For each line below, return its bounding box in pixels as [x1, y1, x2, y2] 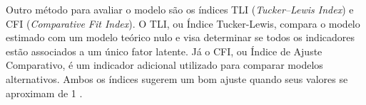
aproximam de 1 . [6, 85, 83, 100]
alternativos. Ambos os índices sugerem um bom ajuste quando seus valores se [6, 71, 348, 86]
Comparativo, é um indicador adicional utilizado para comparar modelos [6, 57, 323, 72]
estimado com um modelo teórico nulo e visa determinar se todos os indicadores [6, 30, 355, 45]
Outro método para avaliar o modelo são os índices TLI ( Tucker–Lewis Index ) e [6, 2, 354, 16]
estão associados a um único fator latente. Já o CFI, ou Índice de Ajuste [6, 43, 322, 58]
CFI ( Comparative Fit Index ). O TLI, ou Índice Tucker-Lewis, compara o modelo [6, 16, 360, 31]
